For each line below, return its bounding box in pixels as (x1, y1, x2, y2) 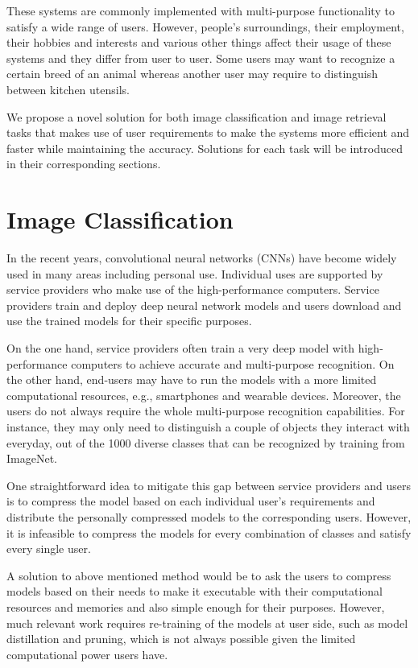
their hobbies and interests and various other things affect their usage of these (6, 34, 391, 51)
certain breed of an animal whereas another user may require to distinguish (6, 65, 379, 82)
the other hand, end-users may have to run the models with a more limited (6, 371, 377, 388)
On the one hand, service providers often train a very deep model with (6, 340, 355, 357)
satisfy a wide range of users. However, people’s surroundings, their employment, (6, 18, 404, 35)
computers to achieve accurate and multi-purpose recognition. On (71, 355, 395, 372)
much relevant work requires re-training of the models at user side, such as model (6, 614, 408, 631)
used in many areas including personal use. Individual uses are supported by (6, 265, 383, 282)
